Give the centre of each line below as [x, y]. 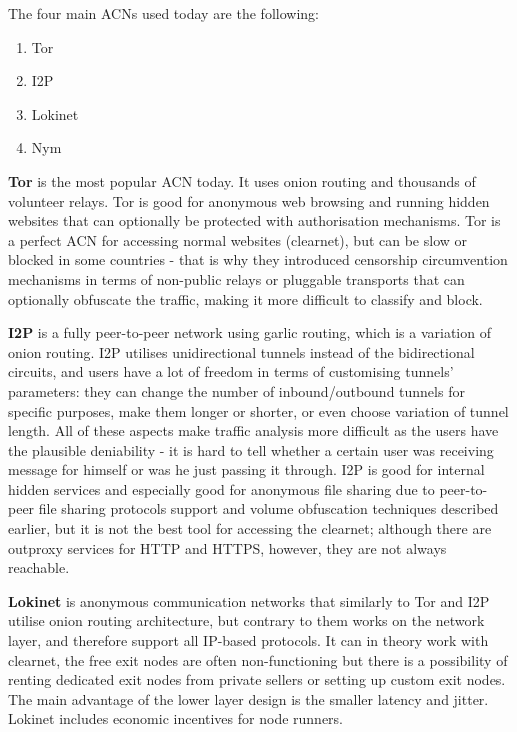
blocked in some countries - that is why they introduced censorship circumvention [258, 259]
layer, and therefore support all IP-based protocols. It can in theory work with [248, 640]
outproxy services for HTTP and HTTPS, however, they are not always [227, 547]
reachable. [39, 567]
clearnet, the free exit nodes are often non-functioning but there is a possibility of [258, 659]
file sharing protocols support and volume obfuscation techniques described [268, 508]
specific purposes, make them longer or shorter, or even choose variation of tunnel [258, 410]
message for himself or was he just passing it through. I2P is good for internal [246, 469]
